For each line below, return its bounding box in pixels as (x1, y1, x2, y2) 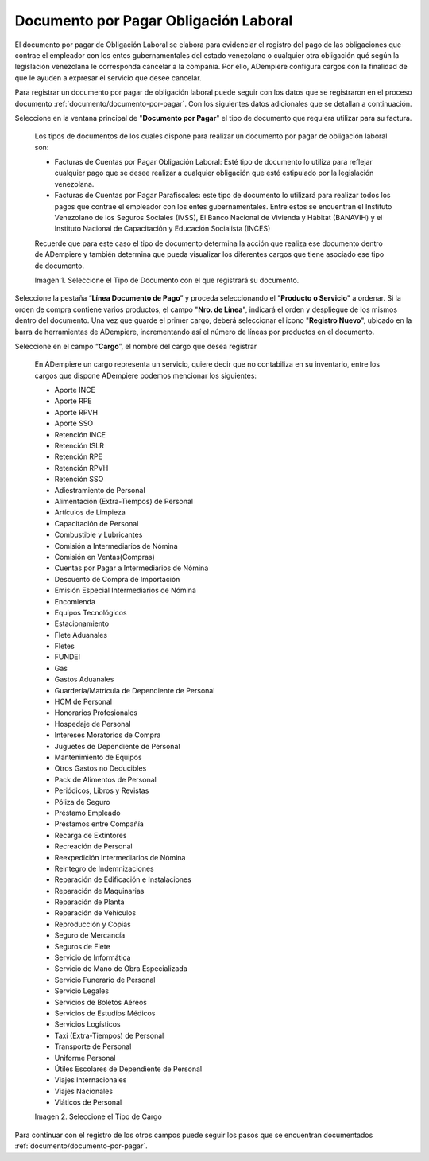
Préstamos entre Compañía (54, 819, 145, 829)
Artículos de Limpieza (54, 507, 126, 517)
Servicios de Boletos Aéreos (54, 997, 147, 1007)
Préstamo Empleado (54, 808, 121, 817)
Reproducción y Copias (54, 919, 131, 929)
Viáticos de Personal (54, 1097, 122, 1107)
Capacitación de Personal (54, 518, 139, 528)
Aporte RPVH (54, 407, 99, 417)
